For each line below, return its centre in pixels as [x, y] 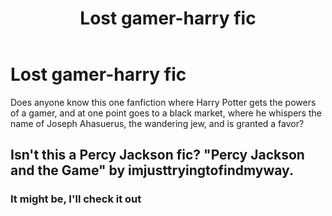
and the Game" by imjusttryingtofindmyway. [152, 170]
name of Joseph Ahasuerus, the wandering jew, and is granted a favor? [157, 123]
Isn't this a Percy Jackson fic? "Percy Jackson [157, 155]
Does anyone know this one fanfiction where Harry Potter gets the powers [163, 102]
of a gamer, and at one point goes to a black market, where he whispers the [166, 113]
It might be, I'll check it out [76, 199]
